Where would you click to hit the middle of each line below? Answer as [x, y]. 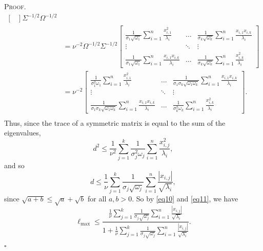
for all [97, 199]
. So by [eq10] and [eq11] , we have [185, 199]
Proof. [15, 6]
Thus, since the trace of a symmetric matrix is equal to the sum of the [115, 122]
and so [14, 165]
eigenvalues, [23, 133]
